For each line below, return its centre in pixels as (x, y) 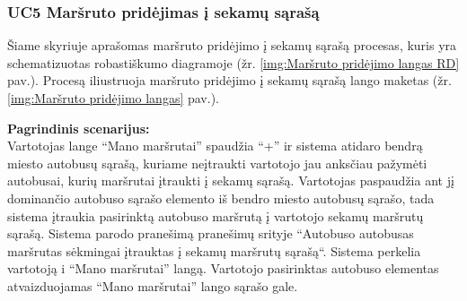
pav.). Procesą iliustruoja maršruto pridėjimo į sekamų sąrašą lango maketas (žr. (229, 80)
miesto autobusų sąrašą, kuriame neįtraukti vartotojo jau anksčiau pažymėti (217, 163)
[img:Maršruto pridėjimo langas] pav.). (113, 98)
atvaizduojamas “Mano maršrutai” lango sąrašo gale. (153, 285)
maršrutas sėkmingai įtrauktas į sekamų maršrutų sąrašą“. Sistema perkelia (214, 250)
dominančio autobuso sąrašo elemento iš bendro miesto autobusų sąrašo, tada (221, 198)
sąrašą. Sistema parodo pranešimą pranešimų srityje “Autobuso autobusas (211, 233)
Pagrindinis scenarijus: (79, 128)
